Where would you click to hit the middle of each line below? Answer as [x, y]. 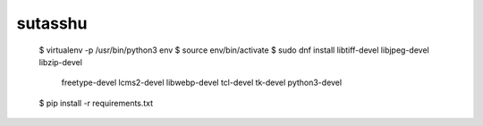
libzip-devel [60, 62]
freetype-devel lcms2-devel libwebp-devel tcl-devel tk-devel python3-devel [202, 83]
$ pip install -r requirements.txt [96, 103]
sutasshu [52, 23]
